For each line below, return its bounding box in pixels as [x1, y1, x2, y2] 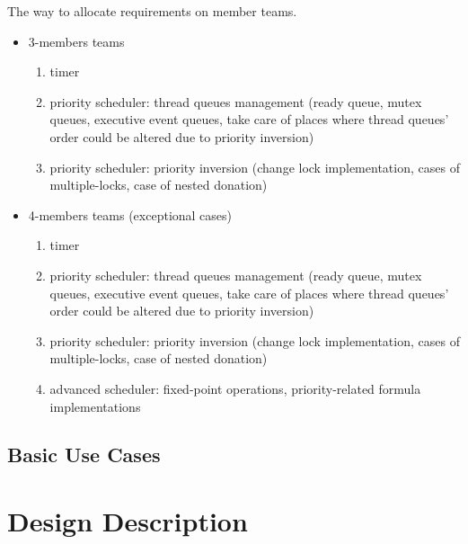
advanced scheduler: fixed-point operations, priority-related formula [49, 379, 421, 397]
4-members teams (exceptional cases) [28, 205, 233, 224]
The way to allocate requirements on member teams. [7, 2, 297, 20]
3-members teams [28, 31, 125, 50]
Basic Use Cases [7, 441, 161, 468]
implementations [49, 397, 141, 415]
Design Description [7, 503, 248, 540]
